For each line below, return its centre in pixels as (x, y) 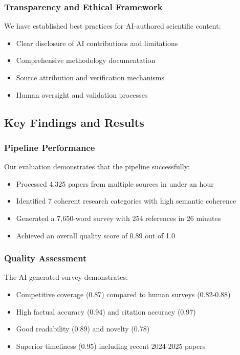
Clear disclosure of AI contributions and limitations (97, 43)
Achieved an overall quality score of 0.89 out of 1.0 (95, 235)
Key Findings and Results (74, 122)
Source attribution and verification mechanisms (90, 77)
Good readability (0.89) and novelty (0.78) (83, 329)
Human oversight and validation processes (82, 94)
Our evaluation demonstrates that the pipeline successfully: (97, 167)
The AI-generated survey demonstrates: (66, 277)
